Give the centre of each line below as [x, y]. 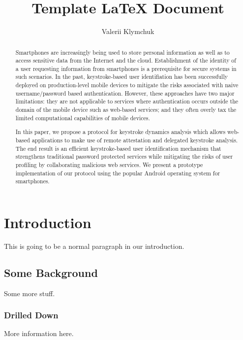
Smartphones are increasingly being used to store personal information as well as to [122, 52]
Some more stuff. [30, 293]
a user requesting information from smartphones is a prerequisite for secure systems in [126, 68]
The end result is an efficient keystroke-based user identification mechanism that [118, 148]
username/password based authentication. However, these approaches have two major [125, 93]
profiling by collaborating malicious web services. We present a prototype [109, 164]
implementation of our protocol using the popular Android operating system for [118, 173]
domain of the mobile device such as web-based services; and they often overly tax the [126, 110]
